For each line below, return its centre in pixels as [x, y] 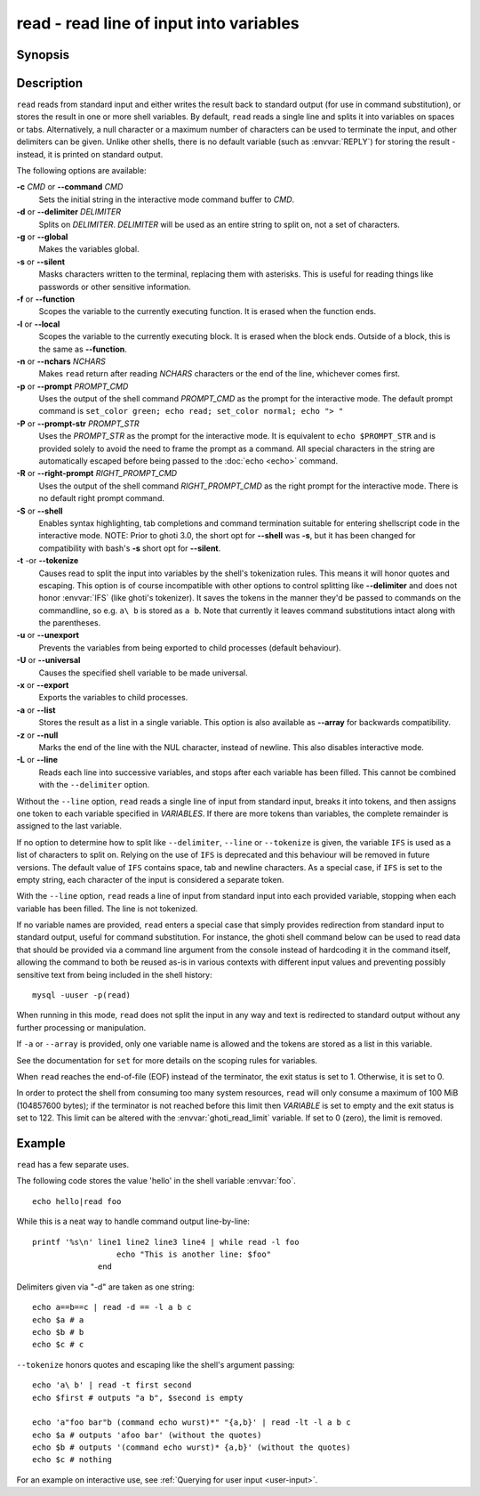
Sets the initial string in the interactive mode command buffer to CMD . [167, 199]
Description [50, 83]
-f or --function [46, 299]
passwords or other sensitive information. [115, 287]
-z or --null [37, 735]
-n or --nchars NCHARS [61, 361]
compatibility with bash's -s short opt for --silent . [130, 548]
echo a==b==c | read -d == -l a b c [112, 1307]
